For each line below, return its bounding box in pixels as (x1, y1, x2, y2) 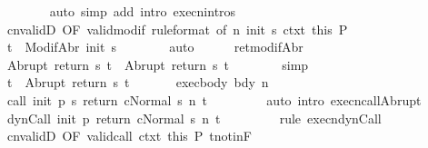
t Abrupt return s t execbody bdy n (6, 73, 269, 92)
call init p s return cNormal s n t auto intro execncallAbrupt (6, 90, 422, 109)
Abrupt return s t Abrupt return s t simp (6, 54, 309, 74)
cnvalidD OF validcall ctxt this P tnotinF (6, 126, 252, 145)
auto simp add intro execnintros (49, 2, 236, 20)
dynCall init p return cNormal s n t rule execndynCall (6, 108, 382, 127)
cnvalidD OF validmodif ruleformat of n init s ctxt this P (6, 19, 348, 38)
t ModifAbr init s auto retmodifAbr (6, 37, 304, 56)
